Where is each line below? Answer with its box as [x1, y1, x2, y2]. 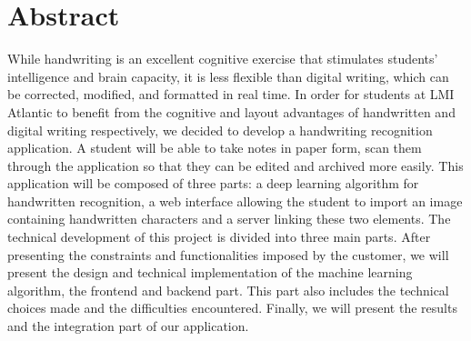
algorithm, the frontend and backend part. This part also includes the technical [7, 280, 449, 299]
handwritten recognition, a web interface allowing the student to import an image [7, 191, 463, 210]
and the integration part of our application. [7, 316, 249, 336]
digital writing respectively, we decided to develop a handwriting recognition [7, 120, 433, 139]
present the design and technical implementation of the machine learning [7, 263, 413, 282]
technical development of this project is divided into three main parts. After [7, 227, 431, 246]
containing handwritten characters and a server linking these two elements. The [7, 209, 451, 228]
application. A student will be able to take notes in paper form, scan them [7, 138, 422, 157]
